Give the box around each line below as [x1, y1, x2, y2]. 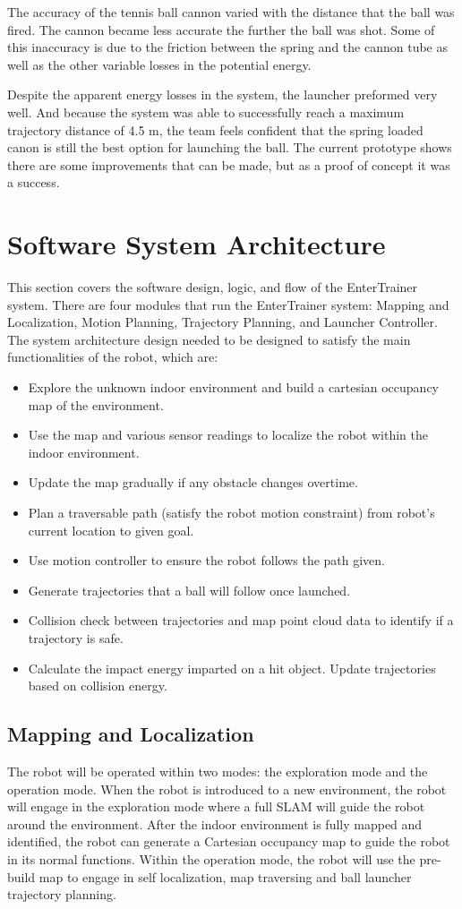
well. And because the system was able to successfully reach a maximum [7, 102, 405, 121]
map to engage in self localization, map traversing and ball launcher [38, 867, 412, 886]
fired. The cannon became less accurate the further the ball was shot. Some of [7, 20, 435, 39]
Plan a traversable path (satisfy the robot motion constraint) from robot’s [28, 503, 435, 521]
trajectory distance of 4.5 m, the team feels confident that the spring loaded [7, 120, 423, 139]
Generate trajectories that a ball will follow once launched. [28, 580, 351, 599]
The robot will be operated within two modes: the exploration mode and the [7, 761, 428, 780]
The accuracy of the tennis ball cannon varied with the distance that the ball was [7, 3, 455, 21]
